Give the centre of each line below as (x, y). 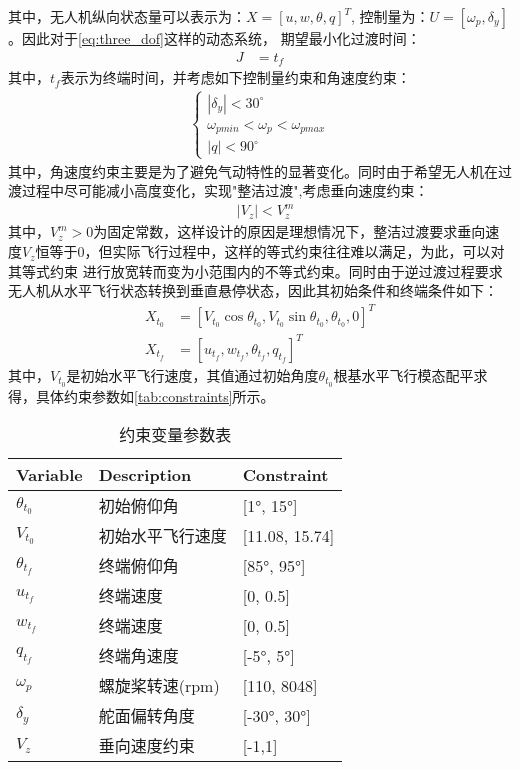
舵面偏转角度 (146, 716)
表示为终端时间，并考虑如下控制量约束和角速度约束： (235, 77)
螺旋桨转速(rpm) (159, 686)
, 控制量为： (390, 16)
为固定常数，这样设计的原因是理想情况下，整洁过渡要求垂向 (289, 231)
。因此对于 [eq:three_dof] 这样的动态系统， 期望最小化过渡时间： (214, 38)
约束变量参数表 (175, 435)
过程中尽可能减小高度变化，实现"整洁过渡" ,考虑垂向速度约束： (225, 190)
